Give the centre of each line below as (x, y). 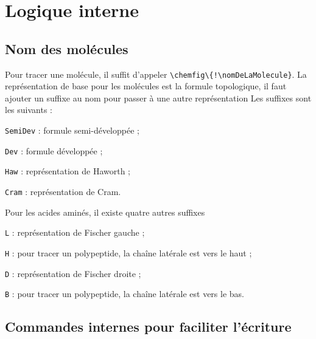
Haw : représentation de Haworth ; (68, 171)
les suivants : (29, 110)
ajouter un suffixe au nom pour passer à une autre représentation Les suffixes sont (158, 98)
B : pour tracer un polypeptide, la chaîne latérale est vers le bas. (125, 294)
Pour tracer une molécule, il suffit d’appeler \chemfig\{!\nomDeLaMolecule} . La (156, 74)
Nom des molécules (67, 48)
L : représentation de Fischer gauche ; (75, 232)
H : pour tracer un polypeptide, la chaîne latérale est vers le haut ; (128, 252)
